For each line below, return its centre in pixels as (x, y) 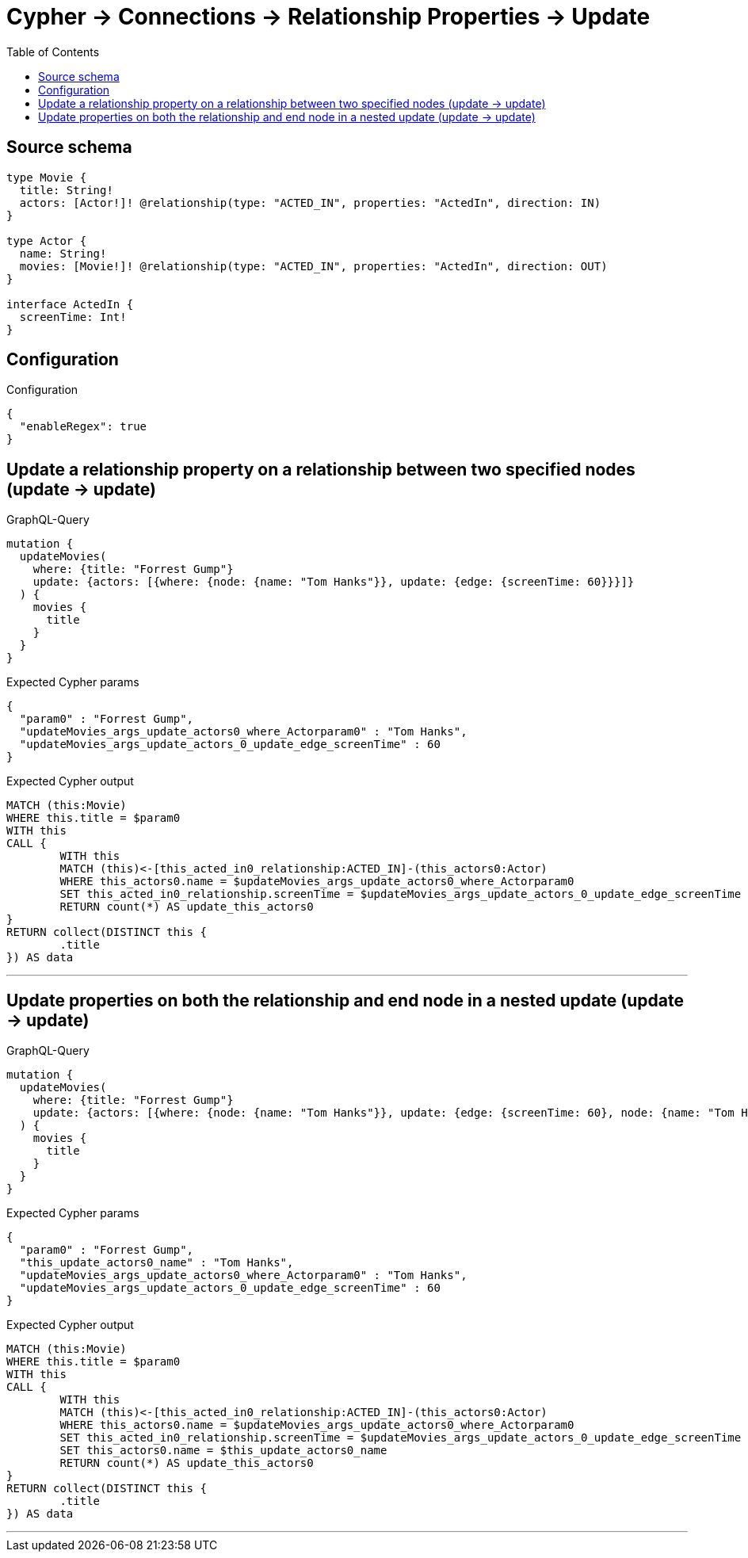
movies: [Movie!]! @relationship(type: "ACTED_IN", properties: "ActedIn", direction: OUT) (313, 266)
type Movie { (47, 177)
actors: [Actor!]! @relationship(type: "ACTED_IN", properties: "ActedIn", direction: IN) (310, 202)
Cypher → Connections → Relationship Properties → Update (328, 17)
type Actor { (47, 241)
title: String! (66, 190)
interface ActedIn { (70, 304)
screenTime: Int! (73, 317)
